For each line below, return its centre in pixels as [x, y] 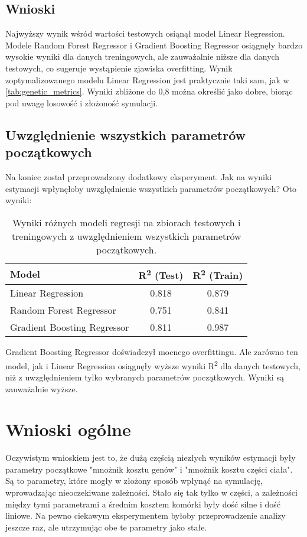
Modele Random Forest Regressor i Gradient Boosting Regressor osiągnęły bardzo [154, 45]
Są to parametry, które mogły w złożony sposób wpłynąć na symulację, [134, 481]
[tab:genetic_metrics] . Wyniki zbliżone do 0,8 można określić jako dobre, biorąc [149, 91]
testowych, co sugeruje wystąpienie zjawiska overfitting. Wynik [119, 68]
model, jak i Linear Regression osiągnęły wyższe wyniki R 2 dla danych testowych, [153, 364]
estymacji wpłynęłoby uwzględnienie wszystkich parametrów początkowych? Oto [151, 188]
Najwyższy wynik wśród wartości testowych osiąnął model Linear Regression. [145, 33]
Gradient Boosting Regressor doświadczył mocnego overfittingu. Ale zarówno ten [152, 352]
